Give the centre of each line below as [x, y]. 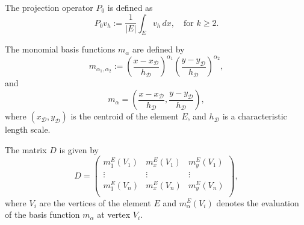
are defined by [159, 49]
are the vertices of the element [95, 202]
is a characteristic [255, 116]
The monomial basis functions [60, 49]
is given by [79, 149]
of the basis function [42, 214]
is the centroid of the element [125, 116]
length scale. [28, 129]
